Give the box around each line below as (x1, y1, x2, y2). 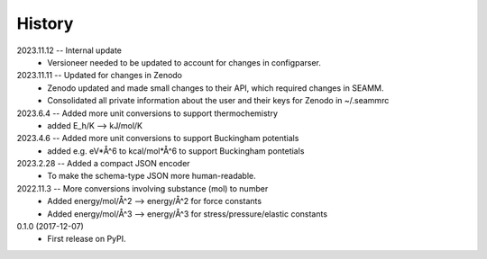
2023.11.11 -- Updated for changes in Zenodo (16, 70, 183, 81)
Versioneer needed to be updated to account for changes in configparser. (47, 57, 322, 67)
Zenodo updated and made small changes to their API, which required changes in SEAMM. (47, 82, 384, 94)
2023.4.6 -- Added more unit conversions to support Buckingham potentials (16, 133, 299, 144)
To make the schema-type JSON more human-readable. (47, 171, 256, 182)
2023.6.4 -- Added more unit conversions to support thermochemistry (16, 108, 279, 119)
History (16, 13, 74, 33)
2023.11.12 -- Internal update (16, 45, 122, 56)
